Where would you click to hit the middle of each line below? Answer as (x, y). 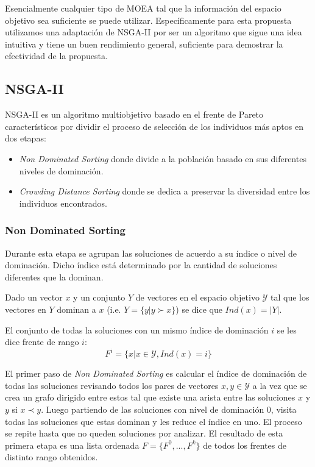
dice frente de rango (42, 342)
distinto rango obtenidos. (51, 457)
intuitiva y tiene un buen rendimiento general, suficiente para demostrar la (144, 44)
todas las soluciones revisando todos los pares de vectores (112, 385)
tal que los (290, 297)
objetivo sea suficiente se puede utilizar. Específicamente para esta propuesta (148, 20)
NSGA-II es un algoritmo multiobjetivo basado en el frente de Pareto (134, 114)
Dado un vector (34, 297)
